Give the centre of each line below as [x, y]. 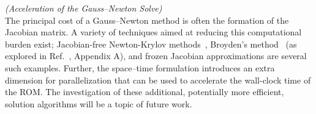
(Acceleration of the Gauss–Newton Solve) [84, 8]
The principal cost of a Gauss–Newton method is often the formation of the [147, 20]
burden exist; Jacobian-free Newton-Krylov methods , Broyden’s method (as [151, 44]
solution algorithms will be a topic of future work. [99, 103]
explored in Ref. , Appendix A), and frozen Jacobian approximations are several [156, 56]
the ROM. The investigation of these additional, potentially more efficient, [145, 92]
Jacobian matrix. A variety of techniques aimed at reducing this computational [153, 32]
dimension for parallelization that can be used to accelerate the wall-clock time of [158, 80]
